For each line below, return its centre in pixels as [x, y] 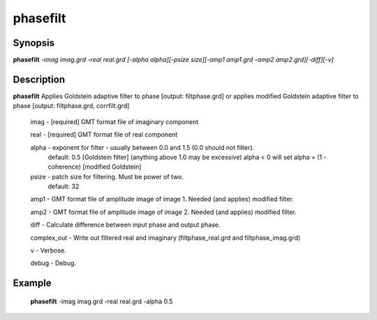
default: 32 [64, 186]
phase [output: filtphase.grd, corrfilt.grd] [71, 106]
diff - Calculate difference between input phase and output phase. [125, 225]
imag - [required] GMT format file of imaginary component [114, 121]
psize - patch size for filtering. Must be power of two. [107, 176]
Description [39, 79]
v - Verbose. [48, 250]
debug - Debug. [53, 263]
